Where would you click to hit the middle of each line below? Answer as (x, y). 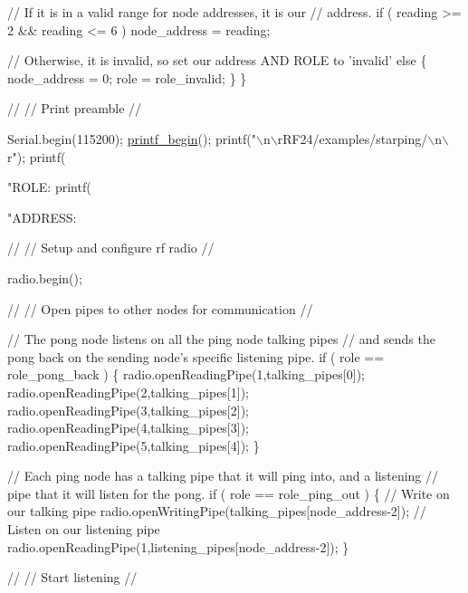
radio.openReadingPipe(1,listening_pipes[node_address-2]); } (178, 546)
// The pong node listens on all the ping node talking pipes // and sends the (221, 339)
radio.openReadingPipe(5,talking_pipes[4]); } (134, 445)
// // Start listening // (72, 577)
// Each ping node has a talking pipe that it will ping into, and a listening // (223, 476)
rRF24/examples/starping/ (353, 138)
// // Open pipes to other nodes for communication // (160, 308)
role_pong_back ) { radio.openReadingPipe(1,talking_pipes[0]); (186, 374)
